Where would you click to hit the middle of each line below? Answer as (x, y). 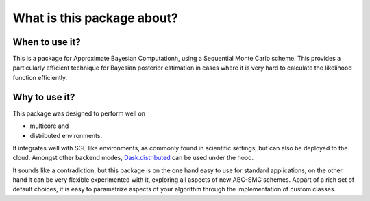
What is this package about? (95, 18)
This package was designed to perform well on (79, 113)
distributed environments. (66, 135)
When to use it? (47, 42)
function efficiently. (40, 77)
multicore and (49, 126)
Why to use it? (44, 97)
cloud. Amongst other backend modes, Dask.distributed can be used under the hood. (133, 158)
